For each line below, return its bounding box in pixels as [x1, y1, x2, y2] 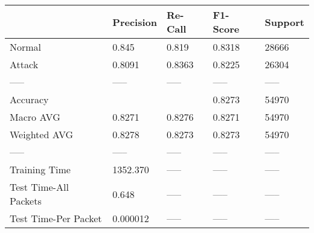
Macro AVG [10, 110, 60, 124]
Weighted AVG [10, 127, 74, 141]
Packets [10, 194, 42, 208]
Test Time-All [10, 180, 69, 194]
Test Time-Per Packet [10, 211, 102, 225]
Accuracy [10, 92, 49, 106]
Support [264, 14, 304, 29]
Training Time [10, 162, 71, 176]
